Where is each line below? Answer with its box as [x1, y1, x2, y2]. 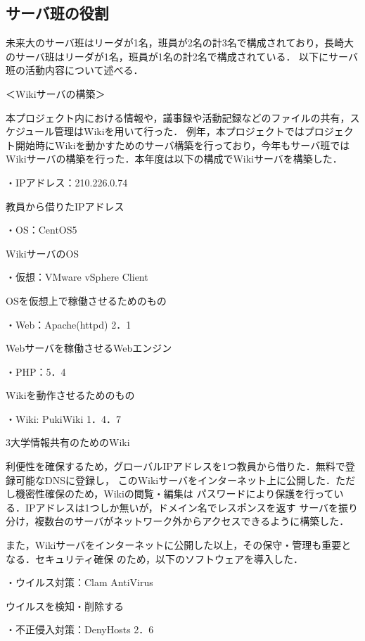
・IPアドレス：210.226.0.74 [6, 174, 128, 189]
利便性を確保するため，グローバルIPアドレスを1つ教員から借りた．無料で [6, 459, 345, 474]
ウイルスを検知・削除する [6, 598, 124, 613]
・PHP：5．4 [6, 364, 66, 379]
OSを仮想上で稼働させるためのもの [6, 293, 167, 307]
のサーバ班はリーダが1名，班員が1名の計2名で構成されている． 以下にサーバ [6, 49, 358, 63]
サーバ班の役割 [6, 2, 109, 24]
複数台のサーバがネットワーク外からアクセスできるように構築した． [34, 514, 350, 528]
